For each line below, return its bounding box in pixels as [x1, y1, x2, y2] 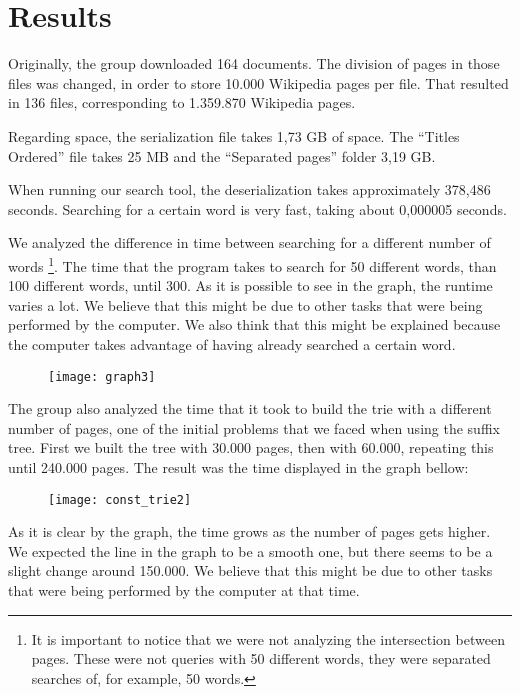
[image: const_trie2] [48, 492, 192, 507]
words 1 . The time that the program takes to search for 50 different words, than [8, 252, 497, 276]
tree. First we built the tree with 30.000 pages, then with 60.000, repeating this [8, 437, 494, 458]
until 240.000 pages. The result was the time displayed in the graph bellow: [8, 456, 469, 477]
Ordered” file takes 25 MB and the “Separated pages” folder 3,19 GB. [8, 145, 436, 166]
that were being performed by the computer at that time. [8, 579, 360, 600]
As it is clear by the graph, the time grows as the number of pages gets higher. [8, 521, 491, 542]
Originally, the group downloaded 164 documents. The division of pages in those [8, 53, 500, 74]
